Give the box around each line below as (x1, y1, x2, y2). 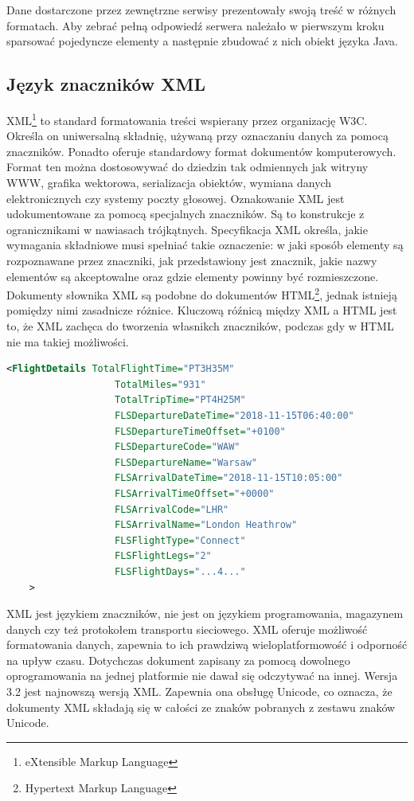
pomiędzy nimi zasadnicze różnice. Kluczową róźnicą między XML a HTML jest (6, 302, 397, 318)
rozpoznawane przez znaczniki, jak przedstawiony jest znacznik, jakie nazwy (6, 252, 377, 268)
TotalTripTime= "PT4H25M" (115, 394, 246, 406)
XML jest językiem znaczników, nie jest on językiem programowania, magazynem (6, 605, 404, 622)
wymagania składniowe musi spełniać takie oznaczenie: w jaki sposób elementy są (6, 236, 404, 253)
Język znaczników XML (6, 72, 205, 96)
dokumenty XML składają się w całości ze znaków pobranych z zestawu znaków (6, 698, 396, 715)
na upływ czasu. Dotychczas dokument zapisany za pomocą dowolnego (6, 651, 350, 668)
